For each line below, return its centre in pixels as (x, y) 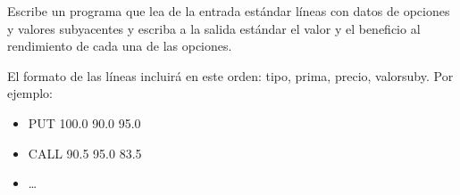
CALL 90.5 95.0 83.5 (85, 153)
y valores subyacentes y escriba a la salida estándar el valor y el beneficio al (214, 28)
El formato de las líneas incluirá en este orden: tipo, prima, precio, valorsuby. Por (230, 75)
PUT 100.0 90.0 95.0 (84, 122)
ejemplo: (30, 93)
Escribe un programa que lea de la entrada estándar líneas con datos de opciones (229, 11)
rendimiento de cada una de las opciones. (120, 46)
